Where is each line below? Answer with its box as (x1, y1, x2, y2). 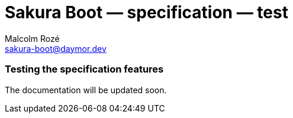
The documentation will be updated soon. (5, 84, 167, 95)
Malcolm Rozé (5, 33, 60, 44)
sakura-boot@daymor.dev (5, 43, 107, 54)
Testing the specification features (5, 63, 164, 76)
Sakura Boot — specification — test (5, 2, 288, 22)
